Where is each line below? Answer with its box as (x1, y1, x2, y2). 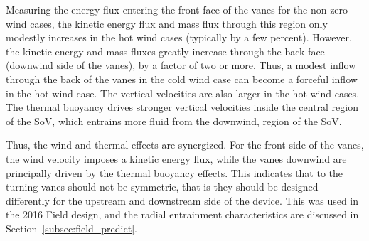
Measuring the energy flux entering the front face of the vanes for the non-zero (6, 2, 348, 16)
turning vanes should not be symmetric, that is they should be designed (6, 179, 319, 194)
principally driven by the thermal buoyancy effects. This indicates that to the (6, 165, 343, 180)
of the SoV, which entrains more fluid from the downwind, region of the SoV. (6, 113, 342, 128)
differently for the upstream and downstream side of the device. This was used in (6, 193, 359, 208)
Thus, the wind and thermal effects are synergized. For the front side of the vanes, (6, 137, 364, 152)
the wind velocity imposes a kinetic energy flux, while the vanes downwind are (6, 151, 347, 166)
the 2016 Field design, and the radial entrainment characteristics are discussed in (6, 207, 359, 222)
